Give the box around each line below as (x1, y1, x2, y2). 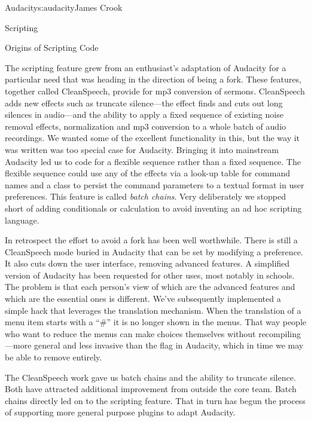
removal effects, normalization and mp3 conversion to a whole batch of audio (5, 120, 286, 132)
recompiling (258, 327, 301, 340)
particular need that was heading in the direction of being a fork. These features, (5, 73, 301, 85)
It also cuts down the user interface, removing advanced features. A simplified (5, 257, 290, 270)
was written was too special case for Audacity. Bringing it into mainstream (5, 143, 279, 155)
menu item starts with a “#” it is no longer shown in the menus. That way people (5, 316, 307, 328)
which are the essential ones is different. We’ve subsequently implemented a (5, 292, 281, 305)
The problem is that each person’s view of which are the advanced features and (5, 280, 295, 293)
